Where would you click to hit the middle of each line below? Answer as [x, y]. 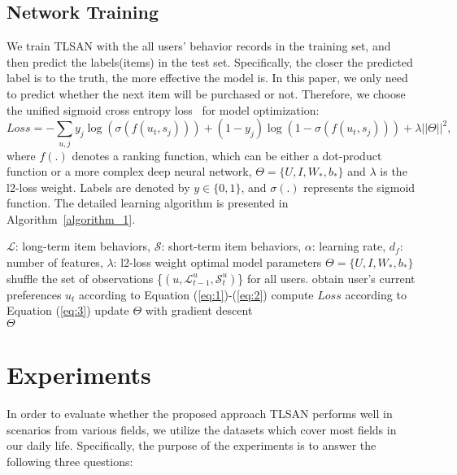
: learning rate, [349, 246]
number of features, [55, 262]
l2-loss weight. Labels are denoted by [98, 187]
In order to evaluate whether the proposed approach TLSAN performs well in [200, 413]
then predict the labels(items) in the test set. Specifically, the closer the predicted [210, 61]
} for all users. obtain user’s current [326, 278]
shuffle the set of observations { [85, 278]
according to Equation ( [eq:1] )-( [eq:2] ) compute [196, 294]
